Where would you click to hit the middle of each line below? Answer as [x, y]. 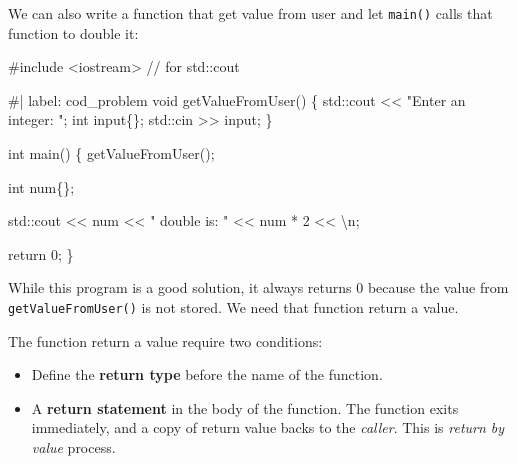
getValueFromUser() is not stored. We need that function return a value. [233, 307]
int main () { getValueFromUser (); [111, 153]
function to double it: [73, 32]
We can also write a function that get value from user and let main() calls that [250, 13]
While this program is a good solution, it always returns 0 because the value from [258, 287]
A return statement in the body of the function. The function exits [245, 407]
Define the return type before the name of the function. [207, 374]
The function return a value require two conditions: [165, 340]
